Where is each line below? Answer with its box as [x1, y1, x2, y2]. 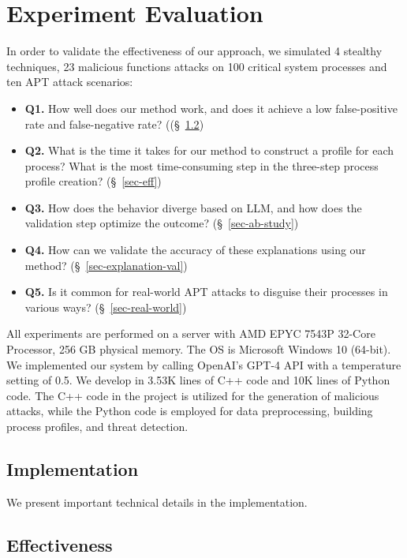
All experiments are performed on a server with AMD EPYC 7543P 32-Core [6, 325, 375, 342]
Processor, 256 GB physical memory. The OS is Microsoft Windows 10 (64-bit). [6, 341, 391, 358]
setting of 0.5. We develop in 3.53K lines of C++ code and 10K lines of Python [6, 372, 390, 388]
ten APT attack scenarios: [6, 73, 133, 90]
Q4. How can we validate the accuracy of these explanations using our [24, 242, 366, 258]
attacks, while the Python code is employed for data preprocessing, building [6, 403, 373, 419]
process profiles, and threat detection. [6, 418, 189, 434]
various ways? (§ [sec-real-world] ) [24, 298, 187, 315]
